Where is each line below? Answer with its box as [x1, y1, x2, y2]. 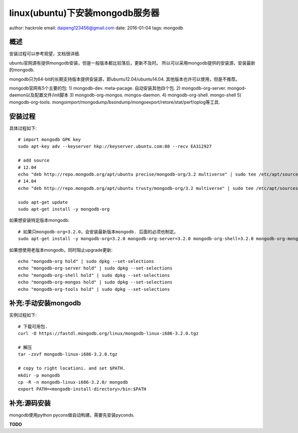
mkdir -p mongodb [18, 372, 60, 378]
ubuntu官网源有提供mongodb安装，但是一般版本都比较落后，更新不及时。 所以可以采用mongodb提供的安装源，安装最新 [9, 60, 256, 66]
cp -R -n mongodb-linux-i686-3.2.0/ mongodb [18, 379, 129, 385]
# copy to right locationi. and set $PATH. [18, 365, 126, 371]
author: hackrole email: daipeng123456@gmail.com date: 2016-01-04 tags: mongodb [9, 25, 183, 31]
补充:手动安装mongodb [9, 299, 81, 308]
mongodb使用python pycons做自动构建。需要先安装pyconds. [9, 412, 135, 418]
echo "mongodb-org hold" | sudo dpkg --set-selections [18, 259, 154, 264]
